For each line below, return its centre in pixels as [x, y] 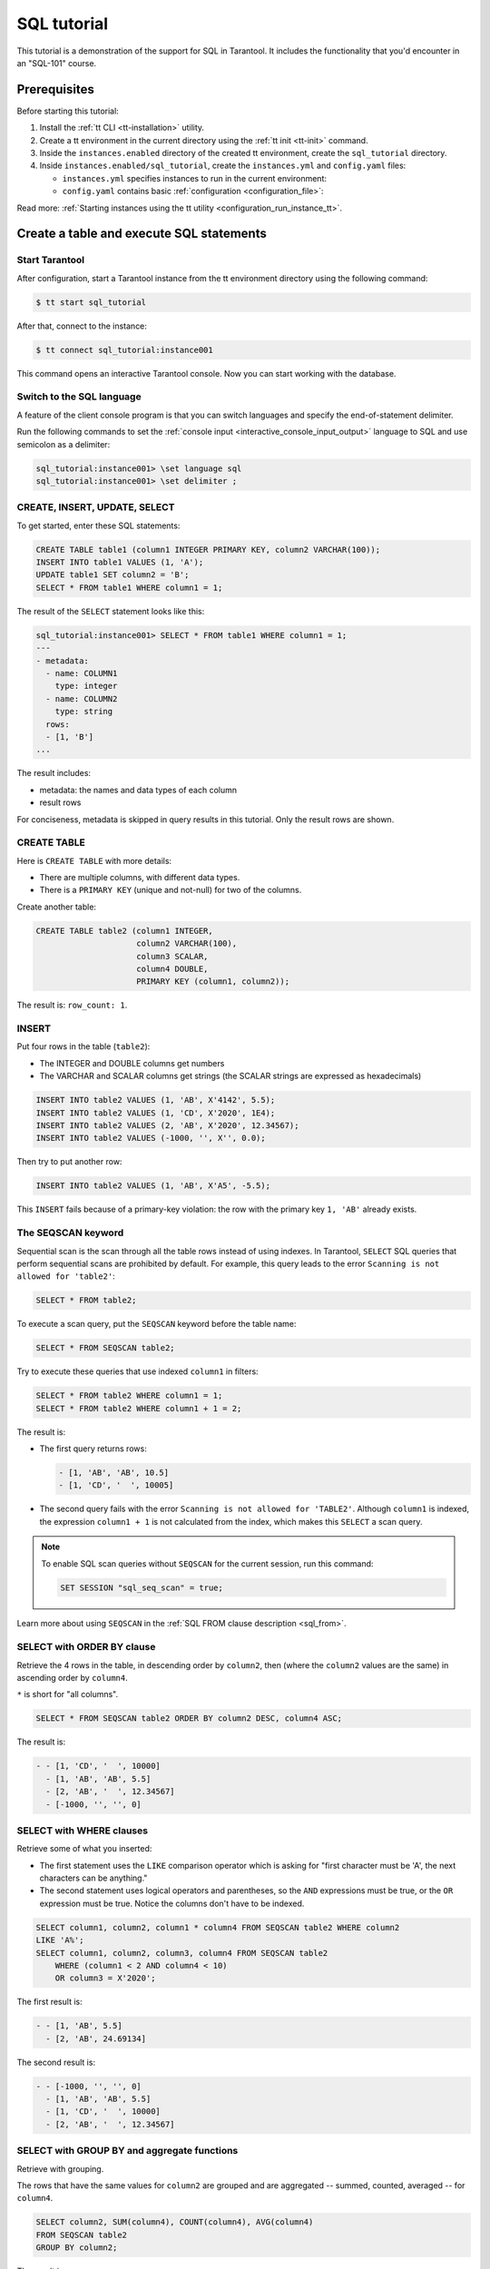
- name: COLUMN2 [82, 698]
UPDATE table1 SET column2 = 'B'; [113, 575]
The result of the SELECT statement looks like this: [111, 611]
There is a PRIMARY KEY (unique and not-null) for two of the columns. [171, 890]
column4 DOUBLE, [172, 968]
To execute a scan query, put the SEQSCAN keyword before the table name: [157, 1324]
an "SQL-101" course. [57, 63]
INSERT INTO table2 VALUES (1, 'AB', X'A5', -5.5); [153, 1186]
